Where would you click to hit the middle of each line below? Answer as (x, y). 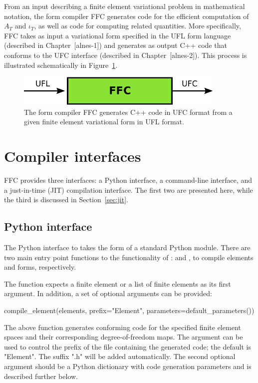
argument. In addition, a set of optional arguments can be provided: (108, 293)
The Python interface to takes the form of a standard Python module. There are (127, 247)
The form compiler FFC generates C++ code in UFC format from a (128, 112)
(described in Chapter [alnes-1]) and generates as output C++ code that (116, 45)
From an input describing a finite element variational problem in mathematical (125, 6)
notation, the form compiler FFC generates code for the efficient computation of (127, 16)
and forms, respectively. (40, 267)
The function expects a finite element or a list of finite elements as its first (118, 283)
